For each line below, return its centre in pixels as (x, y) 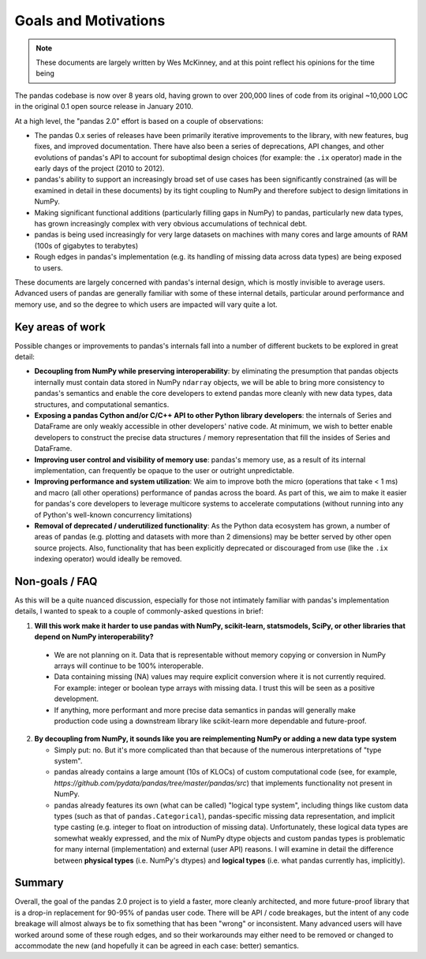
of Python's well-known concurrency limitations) (113, 515)
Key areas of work (60, 327)
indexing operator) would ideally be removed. (108, 559)
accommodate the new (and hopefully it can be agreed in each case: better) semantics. (157, 946)
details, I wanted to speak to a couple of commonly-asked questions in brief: (139, 611)
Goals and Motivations (90, 21)
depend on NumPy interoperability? (94, 637)
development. (76, 699)
